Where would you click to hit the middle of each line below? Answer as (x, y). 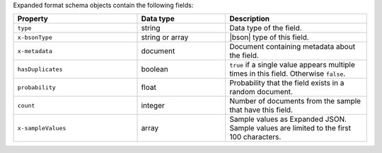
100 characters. (255, 137)
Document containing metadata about (293, 47)
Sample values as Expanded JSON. (288, 119)
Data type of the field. (266, 28)
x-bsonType (35, 37)
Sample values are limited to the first (290, 128)
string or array (165, 38)
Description (250, 19)
